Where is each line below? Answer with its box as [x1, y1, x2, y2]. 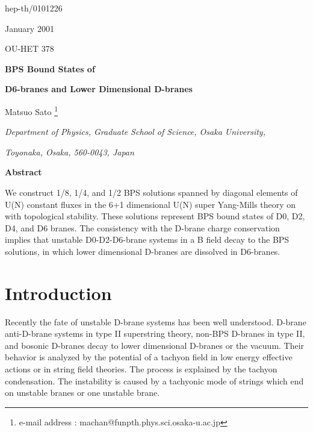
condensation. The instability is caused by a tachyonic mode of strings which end [5, 374, 304, 387]
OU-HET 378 [5, 42, 54, 55]
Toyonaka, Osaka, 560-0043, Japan [5, 145, 134, 158]
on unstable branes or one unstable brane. [5, 386, 160, 399]
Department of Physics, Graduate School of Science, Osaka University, [5, 125, 265, 138]
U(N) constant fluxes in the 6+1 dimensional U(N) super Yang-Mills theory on [5, 198, 296, 210]
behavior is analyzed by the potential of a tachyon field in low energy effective [5, 351, 293, 363]
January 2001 [5, 22, 54, 34]
